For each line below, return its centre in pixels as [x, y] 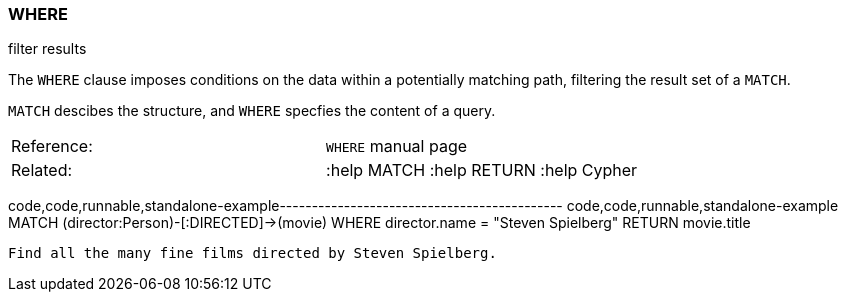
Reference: [52, 146]
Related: [42, 170]
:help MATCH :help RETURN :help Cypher [482, 170]
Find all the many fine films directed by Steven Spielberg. [252, 253]
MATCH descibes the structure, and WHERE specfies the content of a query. [252, 111]
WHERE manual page [397, 146]
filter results [47, 49]
